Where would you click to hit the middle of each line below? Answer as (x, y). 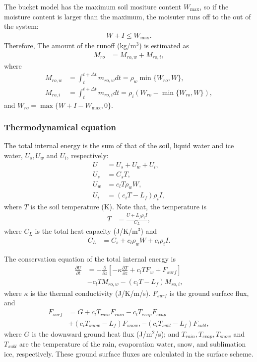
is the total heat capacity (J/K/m (86, 231)
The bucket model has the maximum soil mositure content (93, 6)
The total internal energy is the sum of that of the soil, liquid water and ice (119, 145)
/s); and (167, 333)
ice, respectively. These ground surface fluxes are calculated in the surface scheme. (129, 353)
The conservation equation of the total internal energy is (90, 258)
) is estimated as (164, 45)
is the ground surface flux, (209, 293)
